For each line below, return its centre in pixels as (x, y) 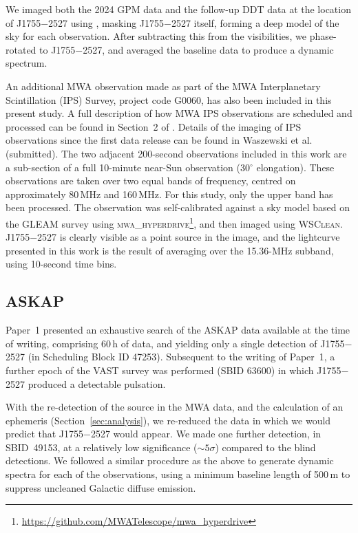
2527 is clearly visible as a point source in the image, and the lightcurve (189, 237)
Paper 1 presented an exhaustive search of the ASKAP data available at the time (178, 330)
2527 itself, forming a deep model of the (255, 22)
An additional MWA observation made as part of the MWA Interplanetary (163, 86)
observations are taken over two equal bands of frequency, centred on (151, 181)
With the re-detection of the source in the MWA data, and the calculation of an (175, 407)
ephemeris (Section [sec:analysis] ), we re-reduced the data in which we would (168, 420)
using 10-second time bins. (61, 264)
